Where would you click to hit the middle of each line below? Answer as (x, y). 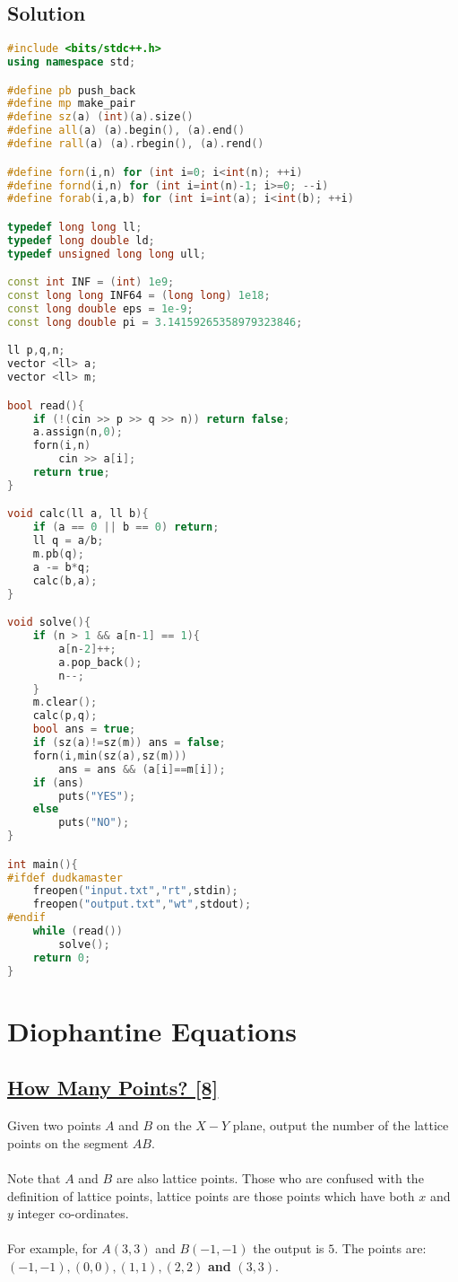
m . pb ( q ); (58, 554)
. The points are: (380, 1248)
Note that (34, 1177)
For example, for (52, 1248)
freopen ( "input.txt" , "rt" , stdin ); (135, 891)
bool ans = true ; (84, 729)
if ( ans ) (58, 782)
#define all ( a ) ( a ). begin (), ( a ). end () (126, 131)
